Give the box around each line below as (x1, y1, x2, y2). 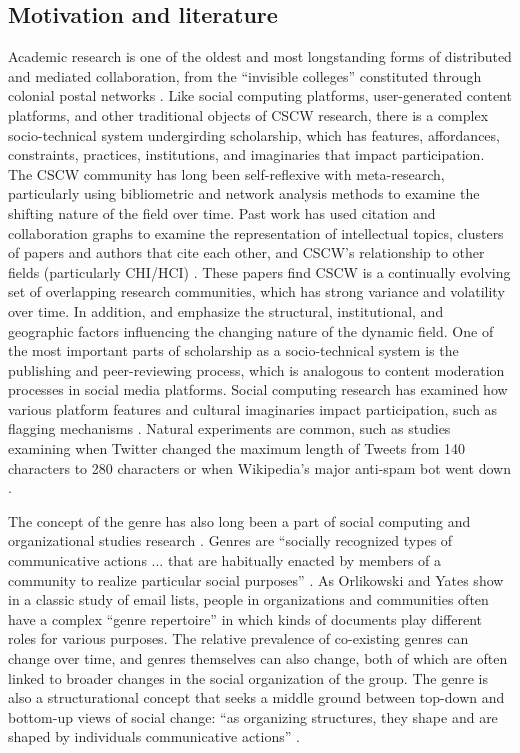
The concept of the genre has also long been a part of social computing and (8, 510, 471, 531)
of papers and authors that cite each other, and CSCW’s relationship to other (8, 242, 485, 263)
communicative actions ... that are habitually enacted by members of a (8, 550, 442, 571)
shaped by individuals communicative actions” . (8, 726, 300, 747)
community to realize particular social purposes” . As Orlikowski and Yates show (8, 569, 504, 590)
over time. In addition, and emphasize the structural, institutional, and (8, 300, 444, 321)
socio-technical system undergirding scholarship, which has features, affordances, (8, 124, 500, 145)
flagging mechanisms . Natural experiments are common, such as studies (8, 418, 451, 439)
